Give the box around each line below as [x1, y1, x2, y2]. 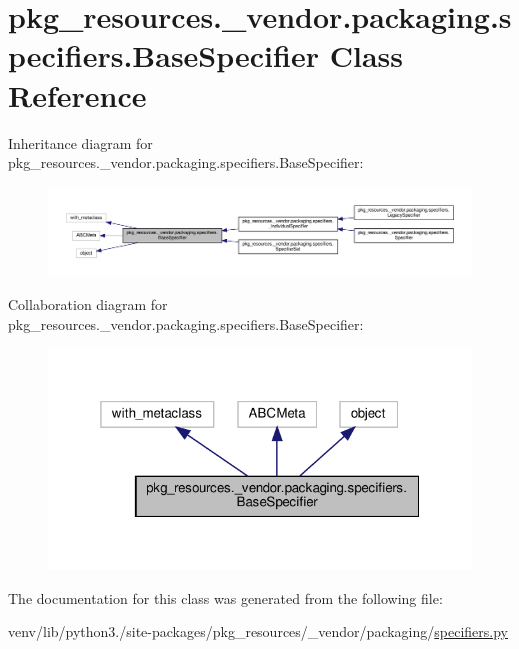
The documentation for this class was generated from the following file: [8, 587, 443, 608]
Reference [8, 74, 147, 115]
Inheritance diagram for [8, 132, 153, 153]
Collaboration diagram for [8, 294, 168, 315]
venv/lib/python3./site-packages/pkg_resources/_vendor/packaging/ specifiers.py [8, 621, 508, 642]
